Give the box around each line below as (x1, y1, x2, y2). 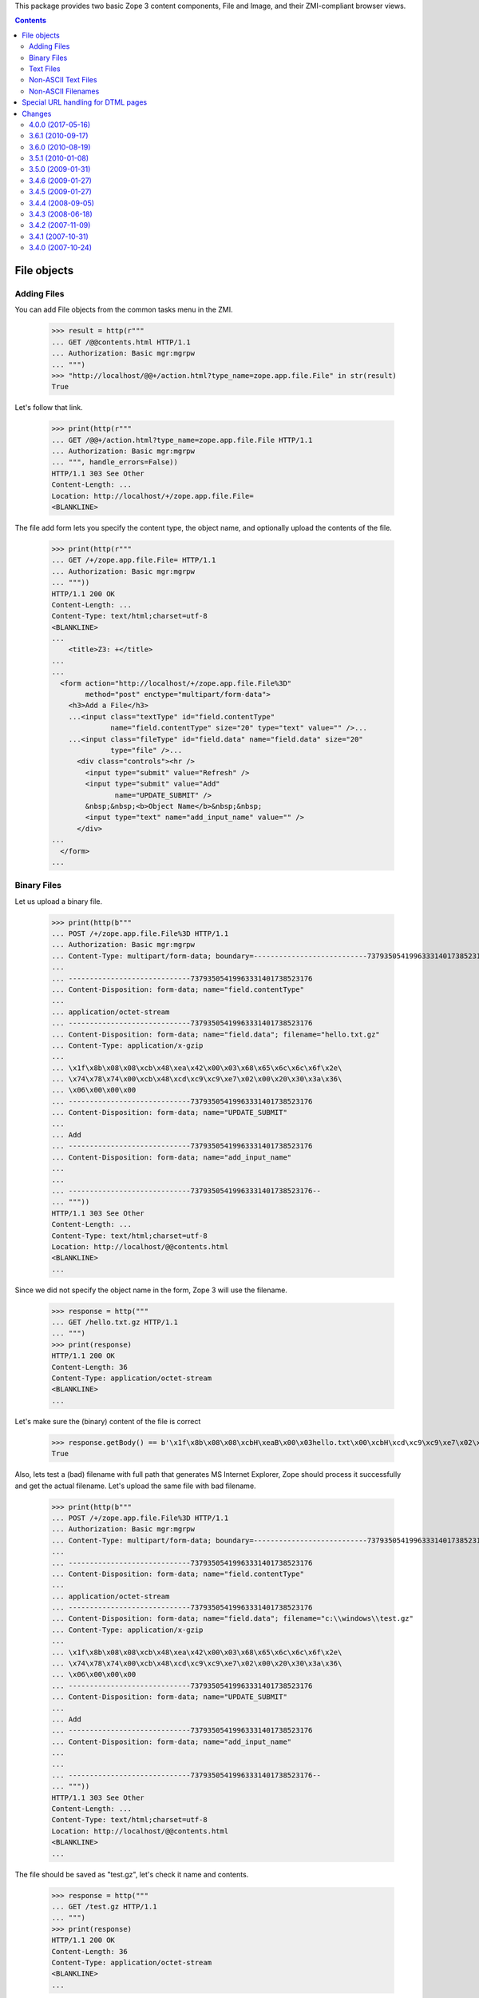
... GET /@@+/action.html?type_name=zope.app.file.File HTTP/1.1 (51, 436, 313, 444)
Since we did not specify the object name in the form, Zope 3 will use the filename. (14, 1285, 287, 1295)
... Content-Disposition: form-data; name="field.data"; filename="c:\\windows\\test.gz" (51, 1614, 414, 1623)
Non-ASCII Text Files (29, 75, 97, 85)
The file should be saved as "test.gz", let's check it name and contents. (14, 1869, 249, 1879)
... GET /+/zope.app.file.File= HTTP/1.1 (51, 555, 216, 565)
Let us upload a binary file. (14, 896, 103, 906)
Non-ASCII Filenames (29, 86, 100, 96)
